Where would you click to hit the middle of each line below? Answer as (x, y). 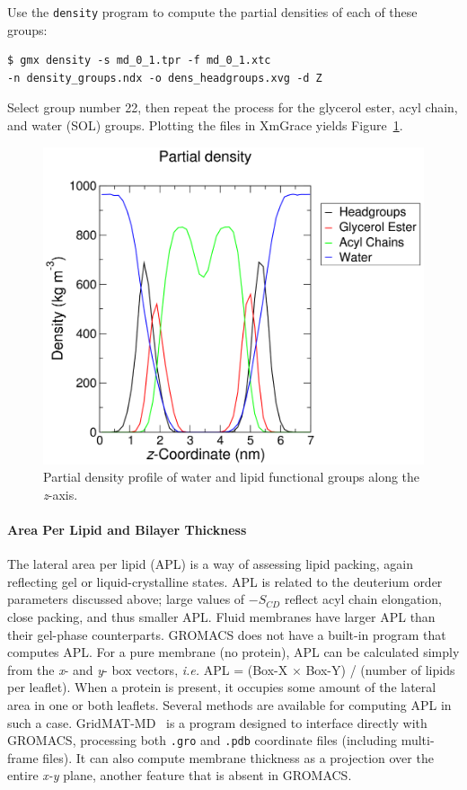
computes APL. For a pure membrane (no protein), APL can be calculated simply (233, 652)
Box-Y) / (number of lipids (380, 669)
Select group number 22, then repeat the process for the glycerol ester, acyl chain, (233, 107)
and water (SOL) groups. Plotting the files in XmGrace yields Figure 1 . (205, 125)
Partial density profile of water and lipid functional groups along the (232, 477)
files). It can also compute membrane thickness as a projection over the (238, 757)
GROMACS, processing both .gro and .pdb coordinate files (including (203, 740)
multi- (418, 740)
